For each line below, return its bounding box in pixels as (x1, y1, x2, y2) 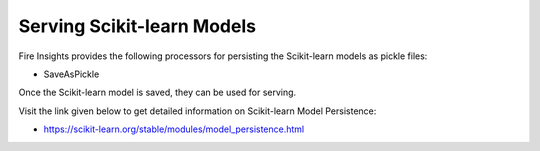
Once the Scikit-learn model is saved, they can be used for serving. (18, 86, 297, 99)
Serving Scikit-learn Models (18, 15, 257, 37)
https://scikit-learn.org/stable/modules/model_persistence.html (43, 123, 305, 135)
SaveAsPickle (43, 68, 100, 80)
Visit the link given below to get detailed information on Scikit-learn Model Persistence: (18, 105, 377, 117)
